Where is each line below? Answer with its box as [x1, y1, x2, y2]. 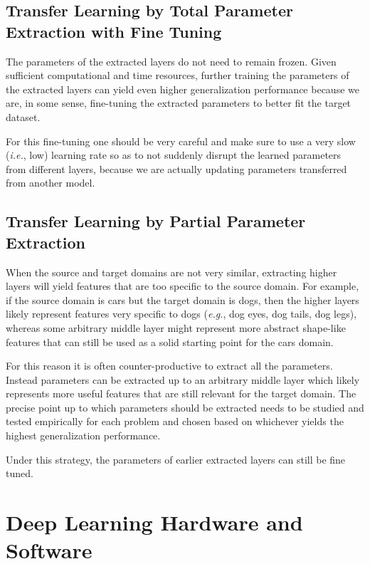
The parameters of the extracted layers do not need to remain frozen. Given [6, 53, 337, 68]
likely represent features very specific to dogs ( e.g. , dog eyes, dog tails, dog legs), [6, 306, 357, 321]
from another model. [6, 175, 95, 190]
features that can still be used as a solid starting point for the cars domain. [6, 334, 334, 349]
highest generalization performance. [6, 428, 161, 443]
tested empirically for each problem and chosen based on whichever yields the [6, 414, 344, 429]
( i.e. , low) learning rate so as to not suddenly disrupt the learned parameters [6, 147, 342, 162]
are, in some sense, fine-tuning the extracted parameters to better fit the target [6, 95, 351, 110]
